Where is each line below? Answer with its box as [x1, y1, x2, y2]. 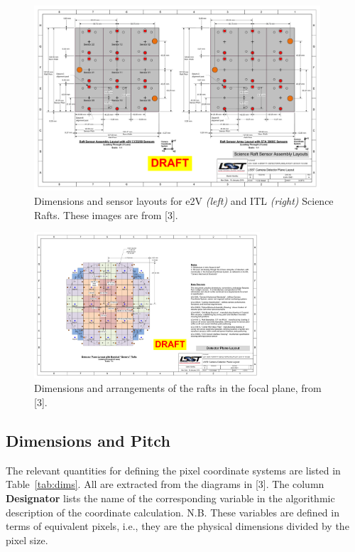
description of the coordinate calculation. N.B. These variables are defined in [6, 504, 339, 519]
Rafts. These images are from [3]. [34, 207, 178, 222]
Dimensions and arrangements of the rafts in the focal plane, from [34, 381, 322, 396]
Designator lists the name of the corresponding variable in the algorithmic [6, 490, 335, 505]
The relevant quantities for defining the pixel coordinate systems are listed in [6, 462, 341, 477]
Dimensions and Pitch [6, 429, 170, 451]
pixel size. [6, 532, 48, 547]
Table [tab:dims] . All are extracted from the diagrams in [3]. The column [6, 477, 324, 492]
